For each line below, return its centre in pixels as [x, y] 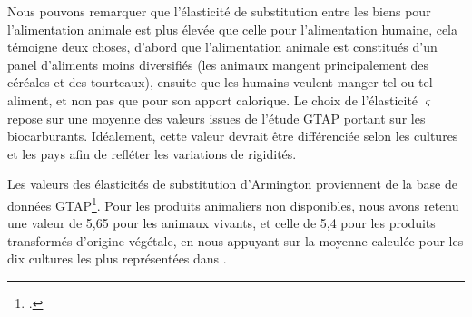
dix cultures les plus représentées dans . [117, 258]
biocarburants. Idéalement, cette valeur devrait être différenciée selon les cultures [233, 136]
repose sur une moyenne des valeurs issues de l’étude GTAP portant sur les [216, 118]
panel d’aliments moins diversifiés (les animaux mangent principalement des [218, 64]
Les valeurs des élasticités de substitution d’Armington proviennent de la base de [232, 184]
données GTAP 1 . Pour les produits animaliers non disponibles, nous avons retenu [233, 203]
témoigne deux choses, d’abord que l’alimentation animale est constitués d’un [222, 47]
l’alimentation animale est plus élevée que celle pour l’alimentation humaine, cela [233, 29]
